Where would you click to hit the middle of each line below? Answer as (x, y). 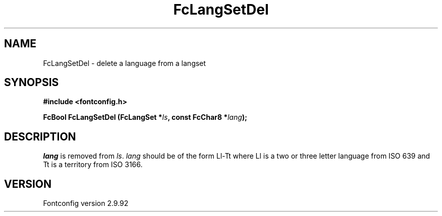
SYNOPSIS (32, 83)
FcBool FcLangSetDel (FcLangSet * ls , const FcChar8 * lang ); (145, 117)
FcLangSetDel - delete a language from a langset (124, 63)
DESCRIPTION (40, 136)
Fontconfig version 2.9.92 (86, 203)
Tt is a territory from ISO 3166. (93, 165)
